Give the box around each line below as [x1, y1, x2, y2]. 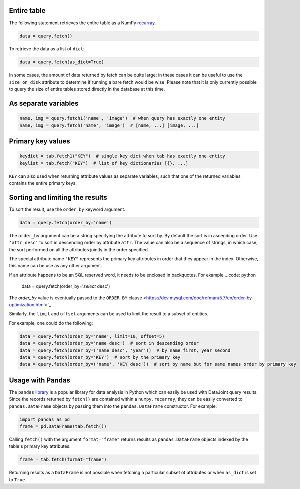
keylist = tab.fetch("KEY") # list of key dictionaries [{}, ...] [19, 160, 189, 166]
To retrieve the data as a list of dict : [9, 46, 85, 52]
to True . [9, 476, 27, 482]
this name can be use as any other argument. [9, 263, 102, 269]
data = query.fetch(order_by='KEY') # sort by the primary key [19, 354, 181, 360]
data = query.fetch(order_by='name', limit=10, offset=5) [19, 333, 165, 339]
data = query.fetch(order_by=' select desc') [21, 283, 110, 289]
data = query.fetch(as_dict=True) [19, 59, 104, 65]
